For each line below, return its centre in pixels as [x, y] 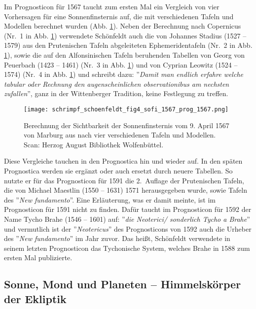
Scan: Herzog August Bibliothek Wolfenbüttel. [94, 144]
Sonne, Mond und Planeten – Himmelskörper [123, 284]
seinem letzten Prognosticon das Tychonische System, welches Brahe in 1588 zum [127, 248]
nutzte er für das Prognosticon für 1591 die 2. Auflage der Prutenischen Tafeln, [124, 180]
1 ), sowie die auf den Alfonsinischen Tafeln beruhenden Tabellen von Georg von [125, 54]
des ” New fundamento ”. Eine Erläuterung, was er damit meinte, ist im [110, 199]
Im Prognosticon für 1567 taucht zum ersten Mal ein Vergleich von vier [112, 6]
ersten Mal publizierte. [38, 257]
